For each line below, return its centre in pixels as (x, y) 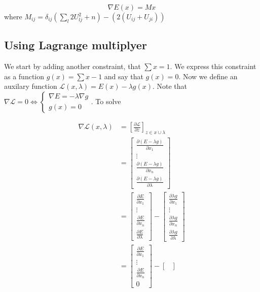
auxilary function (31, 86)
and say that (124, 76)
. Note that (170, 86)
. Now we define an (208, 76)
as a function (24, 76)
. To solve (106, 101)
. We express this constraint (213, 66)
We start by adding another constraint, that (72, 66)
